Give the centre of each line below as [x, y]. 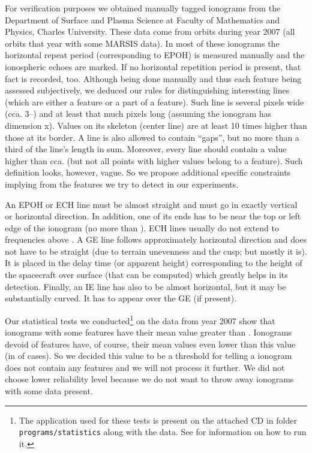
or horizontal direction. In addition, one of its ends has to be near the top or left [153, 216]
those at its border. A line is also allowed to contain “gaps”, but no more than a [152, 137]
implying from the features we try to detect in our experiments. [122, 184]
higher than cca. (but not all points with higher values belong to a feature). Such [154, 160]
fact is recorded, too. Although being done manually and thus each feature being [153, 78]
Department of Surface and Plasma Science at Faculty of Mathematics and [142, 19]
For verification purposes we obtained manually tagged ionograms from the [143, 8]
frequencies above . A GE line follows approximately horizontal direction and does [156, 239]
